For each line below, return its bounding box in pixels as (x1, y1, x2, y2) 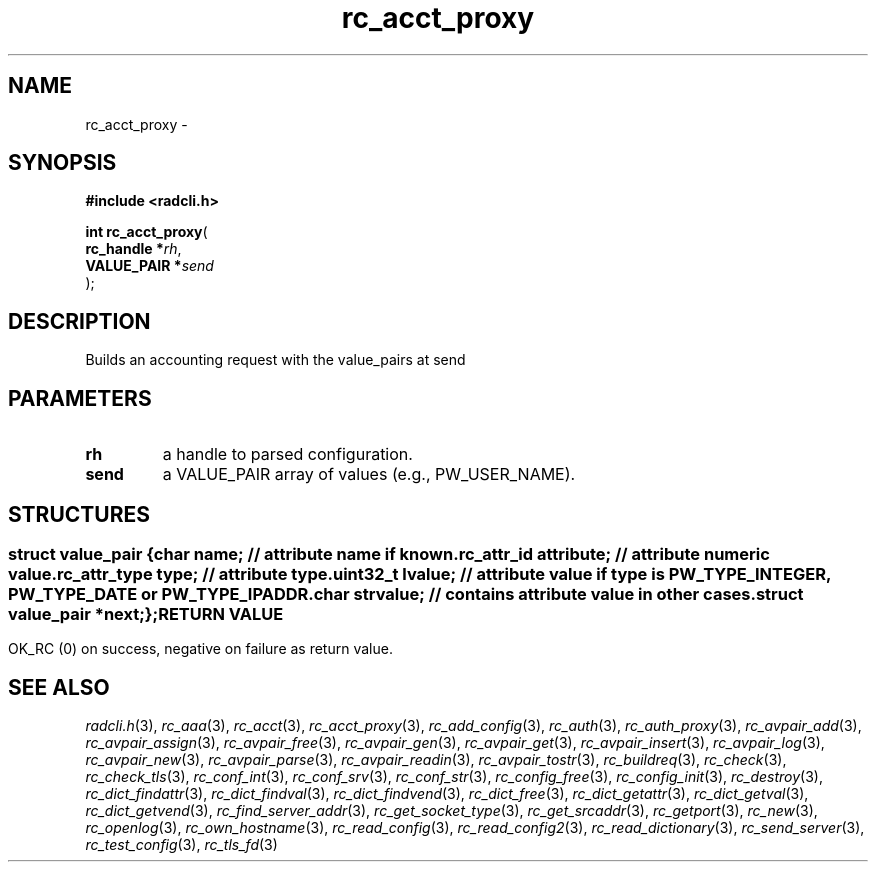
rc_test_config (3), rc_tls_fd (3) (85, 836, 278, 854)
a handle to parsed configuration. (162, 444, 413, 465)
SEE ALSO (8, 674, 110, 700)
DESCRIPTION (8, 308, 151, 334)
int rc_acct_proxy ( (85, 223, 208, 241)
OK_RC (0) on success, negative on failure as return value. (8, 640, 393, 658)
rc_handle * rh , (85, 240, 182, 258)
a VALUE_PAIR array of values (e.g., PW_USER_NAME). (162, 464, 576, 485)
